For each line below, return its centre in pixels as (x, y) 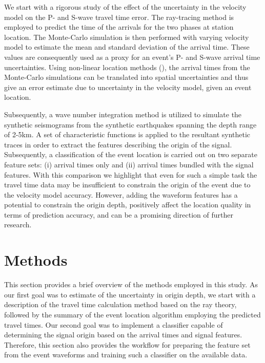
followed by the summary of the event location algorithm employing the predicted (132, 314)
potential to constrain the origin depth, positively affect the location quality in (128, 205)
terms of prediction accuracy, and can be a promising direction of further (119, 214)
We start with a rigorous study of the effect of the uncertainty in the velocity (125, 7)
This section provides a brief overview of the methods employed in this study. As (131, 284)
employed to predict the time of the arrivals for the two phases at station (119, 27)
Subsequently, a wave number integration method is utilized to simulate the (123, 114)
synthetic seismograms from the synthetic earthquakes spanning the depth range (130, 124)
